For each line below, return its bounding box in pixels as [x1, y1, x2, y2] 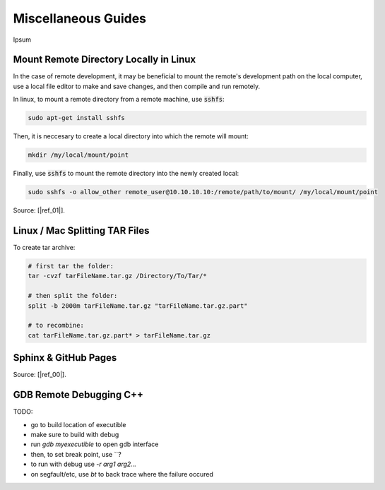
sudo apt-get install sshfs [28, 114, 125, 122]
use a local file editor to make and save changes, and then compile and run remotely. [13, 82, 261, 90]
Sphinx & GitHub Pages [13, 352, 117, 364]
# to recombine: [28, 321, 85, 330]
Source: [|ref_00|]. [13, 371, 66, 379]
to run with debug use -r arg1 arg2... [30, 460, 137, 469]
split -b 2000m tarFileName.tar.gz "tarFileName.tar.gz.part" [28, 301, 248, 310]
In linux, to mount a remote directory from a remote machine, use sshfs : [13, 95, 225, 104]
